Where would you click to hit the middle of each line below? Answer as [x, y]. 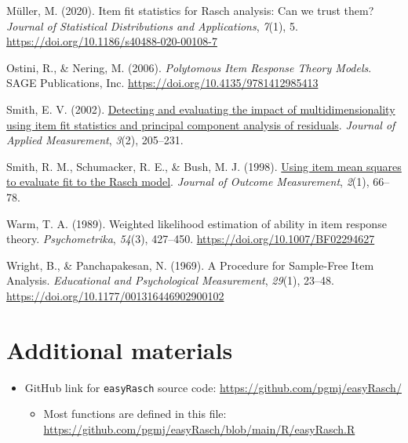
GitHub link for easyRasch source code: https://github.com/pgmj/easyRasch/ [213, 387]
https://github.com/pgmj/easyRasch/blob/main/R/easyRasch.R [199, 428]
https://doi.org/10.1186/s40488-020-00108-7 [112, 41]
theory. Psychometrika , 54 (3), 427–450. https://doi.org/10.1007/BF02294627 [191, 239]
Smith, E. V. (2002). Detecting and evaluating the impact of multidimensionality [201, 109]
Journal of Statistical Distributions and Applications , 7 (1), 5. [152, 25]
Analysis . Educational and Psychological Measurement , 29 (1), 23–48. [170, 280]
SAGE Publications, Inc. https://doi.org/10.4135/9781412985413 [162, 83]
